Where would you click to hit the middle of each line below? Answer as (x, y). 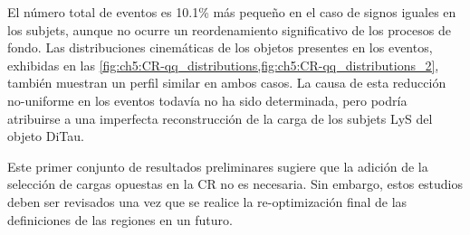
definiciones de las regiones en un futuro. (120, 219)
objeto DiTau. (46, 136)
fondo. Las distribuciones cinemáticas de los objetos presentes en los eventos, (220, 47)
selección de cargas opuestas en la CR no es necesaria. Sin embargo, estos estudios (235, 184)
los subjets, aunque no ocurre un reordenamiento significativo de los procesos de (229, 29)
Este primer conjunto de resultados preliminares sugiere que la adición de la (218, 166)
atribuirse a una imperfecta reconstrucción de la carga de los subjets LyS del (220, 118)
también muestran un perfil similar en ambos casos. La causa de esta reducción (227, 83)
